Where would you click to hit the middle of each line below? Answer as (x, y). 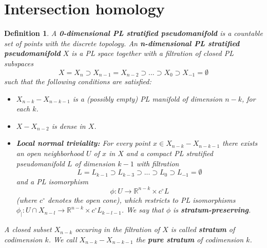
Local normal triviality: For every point (83, 143)
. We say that (142, 210)
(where (27, 199)
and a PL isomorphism (52, 181)
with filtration (158, 163)
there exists (240, 143)
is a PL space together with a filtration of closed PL (152, 53)
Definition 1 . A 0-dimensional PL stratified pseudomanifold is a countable (133, 33)
